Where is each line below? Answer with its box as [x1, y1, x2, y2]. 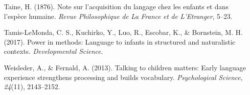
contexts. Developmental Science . [4, 46, 103, 56]
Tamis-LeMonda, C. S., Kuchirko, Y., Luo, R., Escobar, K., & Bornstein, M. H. [4, 27, 243, 37]
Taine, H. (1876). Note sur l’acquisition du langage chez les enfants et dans [4, 1, 228, 11]
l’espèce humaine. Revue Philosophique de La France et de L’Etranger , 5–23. [4, 11, 232, 21]
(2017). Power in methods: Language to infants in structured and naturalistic [4, 36, 236, 47]
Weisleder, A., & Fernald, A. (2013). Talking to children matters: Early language [4, 62, 246, 72]
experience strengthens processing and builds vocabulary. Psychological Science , [4, 72, 243, 82]
